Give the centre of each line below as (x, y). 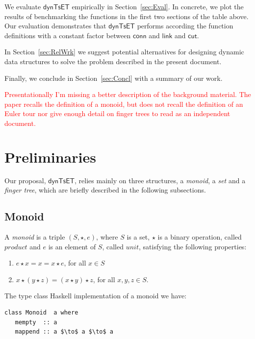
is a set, (138, 237)
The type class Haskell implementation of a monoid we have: (96, 296)
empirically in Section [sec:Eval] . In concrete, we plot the (158, 6)
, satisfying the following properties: (193, 246)
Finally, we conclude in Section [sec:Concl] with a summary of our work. (114, 78)
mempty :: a (36, 322)
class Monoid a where (41, 313)
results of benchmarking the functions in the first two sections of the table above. (127, 16)
